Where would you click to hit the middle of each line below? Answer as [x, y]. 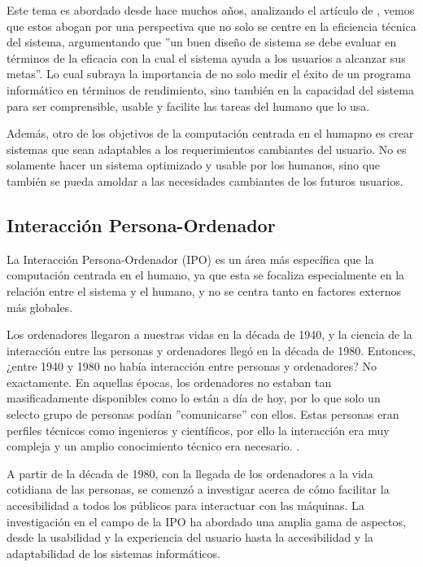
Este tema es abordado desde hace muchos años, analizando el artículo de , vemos [211, 10]
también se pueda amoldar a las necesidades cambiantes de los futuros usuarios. [205, 180]
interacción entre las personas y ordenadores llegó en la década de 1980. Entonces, [211, 350]
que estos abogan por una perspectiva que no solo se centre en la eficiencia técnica [211, 26]
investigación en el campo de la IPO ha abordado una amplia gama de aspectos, [206, 521]
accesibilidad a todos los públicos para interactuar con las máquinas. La [185, 505]
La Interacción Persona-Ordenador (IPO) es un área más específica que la [190, 259]
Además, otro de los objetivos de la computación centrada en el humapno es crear [210, 133]
